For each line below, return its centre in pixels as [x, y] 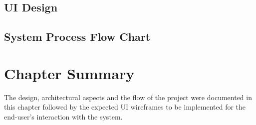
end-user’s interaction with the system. [63, 116]
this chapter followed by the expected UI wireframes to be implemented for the [125, 107]
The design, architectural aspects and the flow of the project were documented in [128, 97]
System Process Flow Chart [77, 37]
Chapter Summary [69, 73]
